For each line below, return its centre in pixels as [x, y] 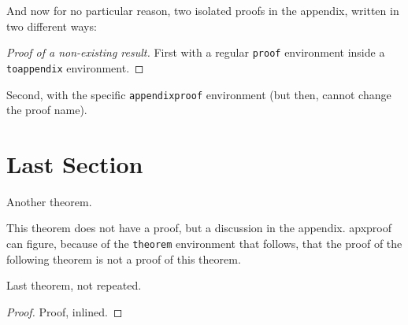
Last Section [75, 163]
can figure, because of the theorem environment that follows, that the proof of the [204, 244]
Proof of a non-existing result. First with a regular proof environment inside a [196, 52]
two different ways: [52, 26]
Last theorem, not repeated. [74, 285]
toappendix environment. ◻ [75, 67]
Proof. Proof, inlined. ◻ [65, 311]
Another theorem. [49, 201]
